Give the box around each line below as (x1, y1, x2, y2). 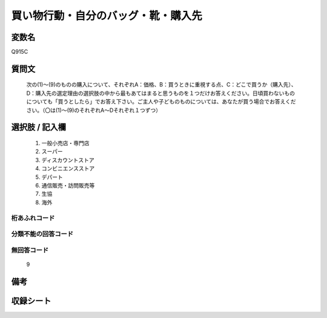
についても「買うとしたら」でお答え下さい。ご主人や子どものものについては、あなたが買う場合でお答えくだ (26, 98, 296, 105)
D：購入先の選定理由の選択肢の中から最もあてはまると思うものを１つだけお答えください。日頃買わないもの (26, 89, 296, 97)
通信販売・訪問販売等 (41, 182, 95, 189)
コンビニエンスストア (41, 165, 95, 172)
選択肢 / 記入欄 (11, 122, 67, 132)
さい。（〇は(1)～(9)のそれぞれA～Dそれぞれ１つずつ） (26, 106, 162, 114)
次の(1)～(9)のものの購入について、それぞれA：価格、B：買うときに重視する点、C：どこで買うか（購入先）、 (26, 81, 297, 88)
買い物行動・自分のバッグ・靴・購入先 (11, 9, 203, 22)
